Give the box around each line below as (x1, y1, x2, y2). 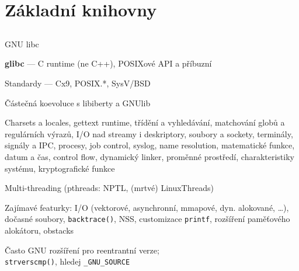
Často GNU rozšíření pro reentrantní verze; (5, 244, 159, 256)
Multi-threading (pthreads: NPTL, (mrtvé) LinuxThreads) (5, 182, 214, 194)
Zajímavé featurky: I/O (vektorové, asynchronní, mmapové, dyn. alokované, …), (5, 201, 289, 213)
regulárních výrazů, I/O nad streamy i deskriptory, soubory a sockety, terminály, (5, 127, 293, 140)
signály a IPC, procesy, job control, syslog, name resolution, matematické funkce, (5, 139, 295, 151)
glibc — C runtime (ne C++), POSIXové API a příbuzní (5, 57, 212, 70)
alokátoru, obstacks (5, 224, 74, 236)
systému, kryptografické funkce (5, 162, 115, 174)
